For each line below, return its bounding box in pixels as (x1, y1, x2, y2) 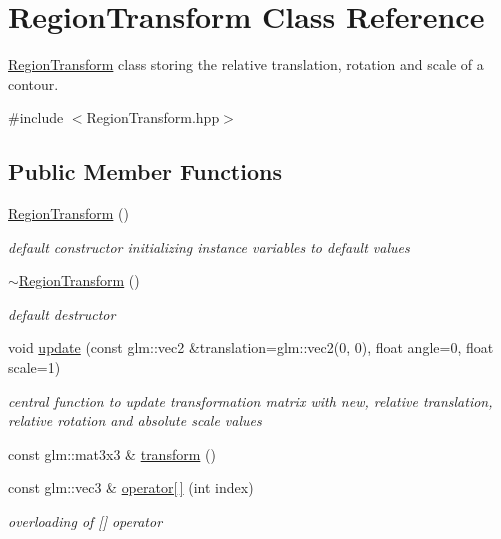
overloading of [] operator (8, 511, 163, 532)
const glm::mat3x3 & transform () (8, 443, 216, 464)
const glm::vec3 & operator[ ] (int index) (8, 477, 254, 498)
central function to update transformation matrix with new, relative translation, (8, 390, 493, 411)
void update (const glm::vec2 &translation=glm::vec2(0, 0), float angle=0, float (8, 337, 494, 358)
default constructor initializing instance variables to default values (8, 236, 410, 257)
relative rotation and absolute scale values (8, 410, 262, 431)
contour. (8, 73, 59, 94)
